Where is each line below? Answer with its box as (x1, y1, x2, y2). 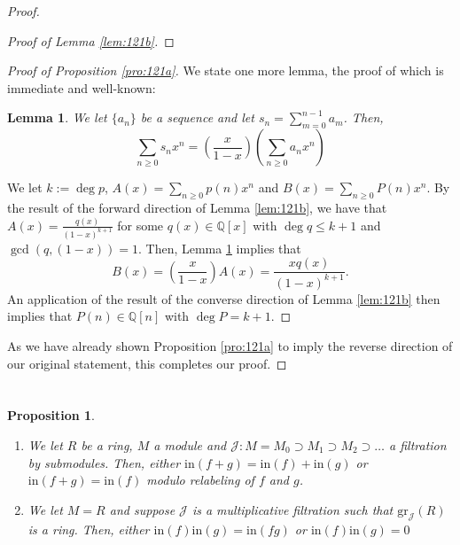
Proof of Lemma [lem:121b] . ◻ (7, 31, 175, 50)
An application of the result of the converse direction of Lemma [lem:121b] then (7, 289, 441, 308)
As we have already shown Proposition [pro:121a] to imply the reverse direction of (7, 336, 453, 354)
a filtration (389, 435, 447, 454)
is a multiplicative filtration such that (191, 500, 394, 518)
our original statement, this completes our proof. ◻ (7, 354, 287, 372)
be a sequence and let (140, 108, 254, 127)
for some (117, 215, 164, 234)
